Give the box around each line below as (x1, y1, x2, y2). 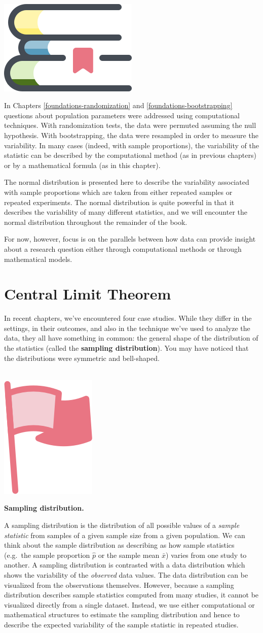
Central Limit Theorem (4, 283, 171, 304)
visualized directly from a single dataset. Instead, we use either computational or (4, 599, 255, 610)
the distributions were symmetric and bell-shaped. (4, 352, 160, 363)
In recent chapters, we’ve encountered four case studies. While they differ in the (4, 313, 252, 323)
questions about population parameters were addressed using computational (4, 110, 240, 120)
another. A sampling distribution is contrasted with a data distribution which (4, 559, 245, 570)
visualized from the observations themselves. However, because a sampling (4, 579, 234, 590)
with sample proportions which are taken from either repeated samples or (4, 186, 233, 197)
